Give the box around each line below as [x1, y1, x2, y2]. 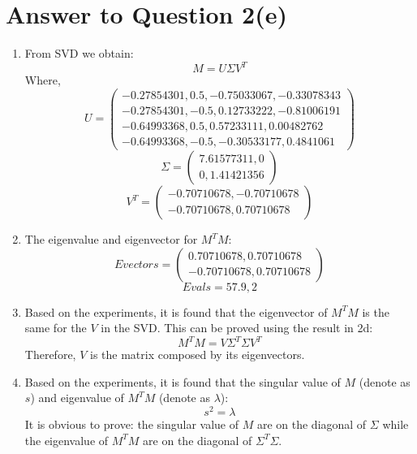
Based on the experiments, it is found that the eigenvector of [24, 303, 328, 320]
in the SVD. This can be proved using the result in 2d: [101, 319, 373, 336]
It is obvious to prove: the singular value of [24, 416, 239, 433]
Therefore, [24, 346, 76, 363]
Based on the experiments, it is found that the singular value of [24, 373, 341, 390]
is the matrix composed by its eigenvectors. [89, 346, 305, 363]
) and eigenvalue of [30, 389, 124, 406]
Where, [24, 71, 61, 89]
